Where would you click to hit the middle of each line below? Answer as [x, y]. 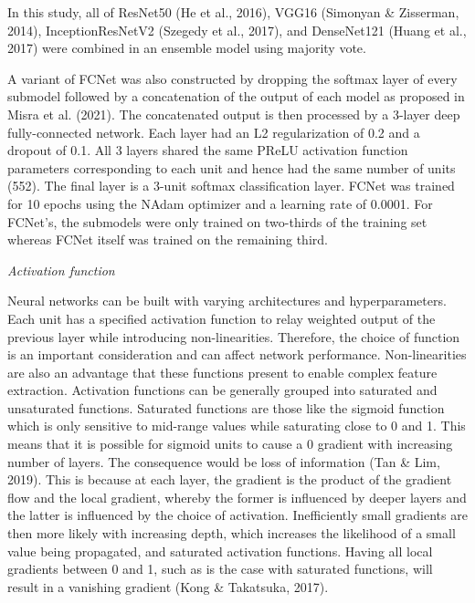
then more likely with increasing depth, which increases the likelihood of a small [232, 533]
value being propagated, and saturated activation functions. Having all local [220, 551]
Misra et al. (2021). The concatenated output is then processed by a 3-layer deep [234, 114]
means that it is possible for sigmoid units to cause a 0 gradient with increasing [230, 444]
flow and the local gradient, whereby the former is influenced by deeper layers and [237, 497]
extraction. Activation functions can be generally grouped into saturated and [222, 390]
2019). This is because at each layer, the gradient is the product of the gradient [230, 479]
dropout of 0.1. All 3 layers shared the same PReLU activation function [208, 150]
